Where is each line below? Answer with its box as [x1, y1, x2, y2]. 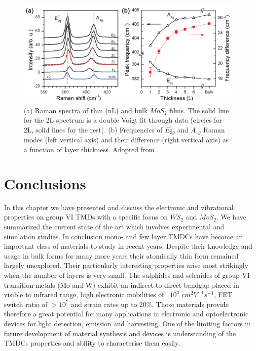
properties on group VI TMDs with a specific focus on [4, 212, 168, 222]
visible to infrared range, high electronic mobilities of [4, 289, 164, 300]
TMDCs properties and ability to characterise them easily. [4, 338, 180, 348]
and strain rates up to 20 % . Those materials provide [71, 299, 229, 309]
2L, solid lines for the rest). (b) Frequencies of [24, 125, 163, 135]
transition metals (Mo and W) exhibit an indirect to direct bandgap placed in [4, 279, 239, 290]
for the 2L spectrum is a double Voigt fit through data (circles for [24, 115, 222, 125]
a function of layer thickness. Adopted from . [24, 144, 159, 155]
